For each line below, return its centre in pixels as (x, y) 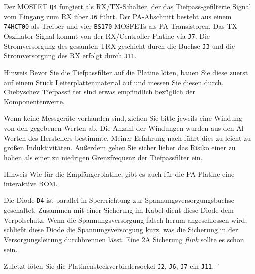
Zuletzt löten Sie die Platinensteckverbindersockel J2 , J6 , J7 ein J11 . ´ (112, 266)
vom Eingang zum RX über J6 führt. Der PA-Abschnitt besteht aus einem (118, 16)
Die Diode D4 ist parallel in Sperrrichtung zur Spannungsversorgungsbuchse (119, 200)
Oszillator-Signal (29, 36)
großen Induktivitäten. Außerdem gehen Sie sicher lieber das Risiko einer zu (120, 147)
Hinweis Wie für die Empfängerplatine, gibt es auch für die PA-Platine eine (119, 174)
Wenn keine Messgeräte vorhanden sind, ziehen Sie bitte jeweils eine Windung (123, 118)
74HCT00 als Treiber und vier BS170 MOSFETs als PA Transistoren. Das (114, 26)
